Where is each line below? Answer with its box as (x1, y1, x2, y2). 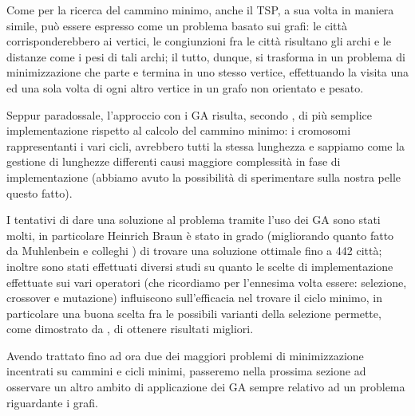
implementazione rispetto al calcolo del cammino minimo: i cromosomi (6, 122, 351, 139)
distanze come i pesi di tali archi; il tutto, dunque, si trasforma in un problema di (6, 48, 405, 65)
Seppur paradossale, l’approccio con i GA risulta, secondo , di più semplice (6, 106, 373, 123)
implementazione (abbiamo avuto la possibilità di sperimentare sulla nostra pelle (6, 168, 401, 185)
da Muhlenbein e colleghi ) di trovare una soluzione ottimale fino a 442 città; (6, 242, 382, 259)
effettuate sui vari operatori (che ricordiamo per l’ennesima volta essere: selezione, (6, 273, 407, 290)
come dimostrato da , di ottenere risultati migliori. (6, 320, 254, 337)
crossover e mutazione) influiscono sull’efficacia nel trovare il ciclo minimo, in (6, 289, 382, 306)
